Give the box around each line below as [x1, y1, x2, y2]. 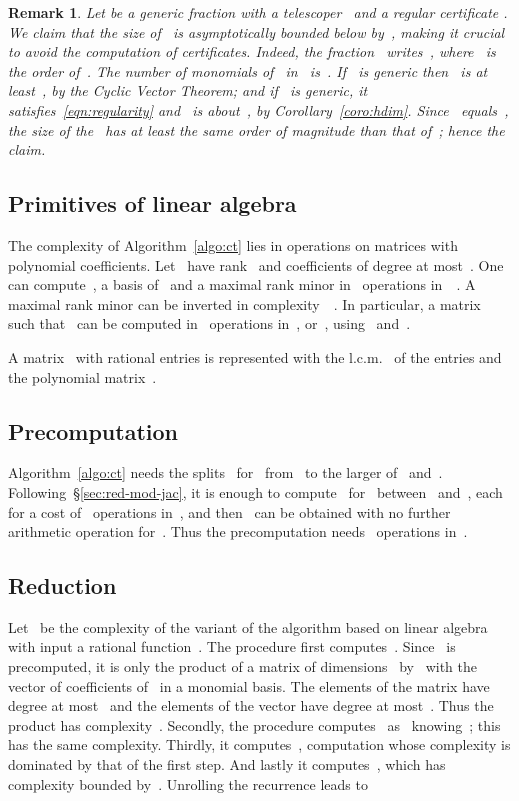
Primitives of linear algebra [8, 188, 297, 219]
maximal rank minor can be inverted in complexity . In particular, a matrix [8, 293, 481, 314]
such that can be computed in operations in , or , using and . [8, 313, 411, 334]
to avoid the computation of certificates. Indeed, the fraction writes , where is [8, 41, 496, 62]
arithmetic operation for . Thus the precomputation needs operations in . [8, 521, 468, 542]
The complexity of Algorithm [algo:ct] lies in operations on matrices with [8, 234, 458, 255]
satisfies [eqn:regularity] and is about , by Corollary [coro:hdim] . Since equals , [8, 99, 509, 120]
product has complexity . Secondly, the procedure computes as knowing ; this [8, 714, 501, 735]
